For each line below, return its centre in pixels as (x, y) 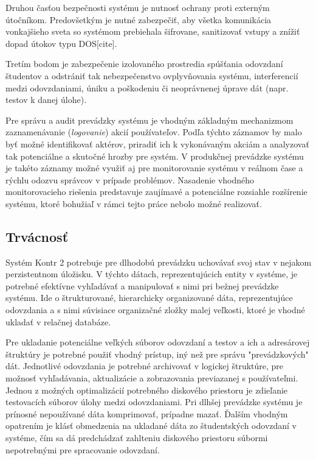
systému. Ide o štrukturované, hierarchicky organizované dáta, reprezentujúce (149, 298)
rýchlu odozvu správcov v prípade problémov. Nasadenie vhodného (130, 179)
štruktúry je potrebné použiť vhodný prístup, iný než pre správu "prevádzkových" (157, 354)
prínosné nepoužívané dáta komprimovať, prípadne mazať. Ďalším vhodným (147, 413)
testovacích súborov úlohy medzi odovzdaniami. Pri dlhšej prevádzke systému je (154, 402)
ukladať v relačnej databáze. (58, 321)
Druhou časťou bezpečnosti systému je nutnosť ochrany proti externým (138, 7)
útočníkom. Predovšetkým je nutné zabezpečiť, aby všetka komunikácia (139, 19)
